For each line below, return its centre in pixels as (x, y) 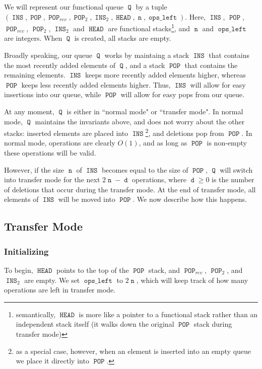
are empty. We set (52, 280)
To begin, (19, 270)
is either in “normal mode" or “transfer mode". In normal (155, 111)
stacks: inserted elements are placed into (66, 133)
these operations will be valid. (50, 153)
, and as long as (163, 143)
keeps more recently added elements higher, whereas (165, 75)
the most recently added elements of (60, 65)
